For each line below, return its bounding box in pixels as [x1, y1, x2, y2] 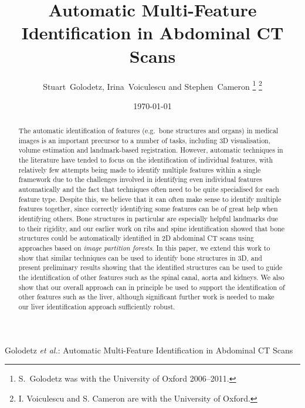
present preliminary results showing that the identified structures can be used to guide [18, 262, 283, 272]
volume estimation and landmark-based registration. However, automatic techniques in [18, 145, 283, 155]
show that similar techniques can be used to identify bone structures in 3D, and [18, 252, 262, 262]
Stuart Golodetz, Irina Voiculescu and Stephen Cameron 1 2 [43, 78, 262, 92]
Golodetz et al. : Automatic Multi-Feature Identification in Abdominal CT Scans [5, 343, 293, 356]
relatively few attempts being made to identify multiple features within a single [18, 164, 261, 174]
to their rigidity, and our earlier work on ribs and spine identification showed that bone [18, 223, 285, 233]
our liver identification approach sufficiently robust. [18, 301, 175, 311]
